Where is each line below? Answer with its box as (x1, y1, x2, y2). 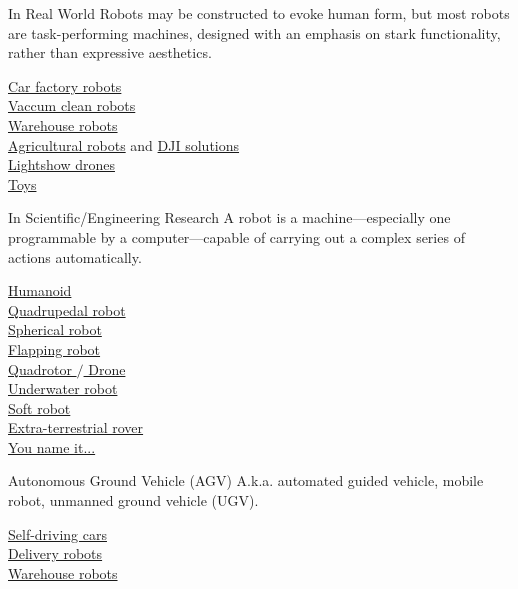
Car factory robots (8, 75, 122, 96)
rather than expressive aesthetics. (8, 42, 212, 63)
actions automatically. (8, 246, 142, 267)
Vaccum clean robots (8, 95, 136, 116)
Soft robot (8, 397, 71, 418)
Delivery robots (8, 543, 103, 564)
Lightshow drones (8, 154, 115, 175)
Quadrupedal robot (8, 299, 126, 320)
